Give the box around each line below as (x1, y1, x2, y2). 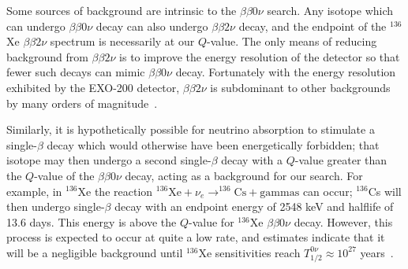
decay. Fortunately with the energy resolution (175, 64, 396, 80)
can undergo (6, 17, 66, 34)
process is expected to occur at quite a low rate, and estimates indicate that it (6, 229, 385, 245)
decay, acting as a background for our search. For (125, 167, 363, 183)
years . (360, 244, 394, 260)
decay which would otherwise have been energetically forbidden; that (47, 136, 380, 153)
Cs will (368, 182, 402, 199)
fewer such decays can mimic (6, 64, 145, 80)
